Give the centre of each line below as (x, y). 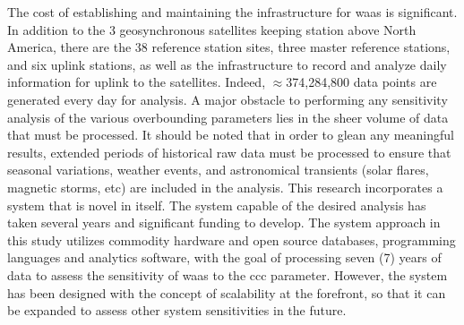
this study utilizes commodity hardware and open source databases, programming (232, 239)
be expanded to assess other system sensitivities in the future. (177, 310)
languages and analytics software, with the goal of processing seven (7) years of (224, 257)
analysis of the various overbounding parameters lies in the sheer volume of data (228, 117)
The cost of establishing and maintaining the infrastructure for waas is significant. (232, 12)
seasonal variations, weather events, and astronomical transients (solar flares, (218, 170)
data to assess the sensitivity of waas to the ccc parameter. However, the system (228, 274)
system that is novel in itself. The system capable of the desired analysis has (217, 205)
